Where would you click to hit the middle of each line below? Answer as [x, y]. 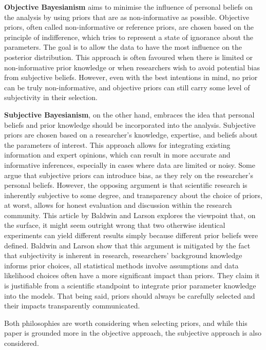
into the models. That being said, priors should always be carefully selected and [130, 295]
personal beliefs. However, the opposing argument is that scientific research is [126, 185]
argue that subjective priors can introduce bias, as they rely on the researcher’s [129, 175]
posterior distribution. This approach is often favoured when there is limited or [129, 57]
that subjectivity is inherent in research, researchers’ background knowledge [123, 255]
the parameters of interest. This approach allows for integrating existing [117, 144]
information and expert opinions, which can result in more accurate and [117, 155]
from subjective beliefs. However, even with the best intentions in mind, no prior [131, 77]
